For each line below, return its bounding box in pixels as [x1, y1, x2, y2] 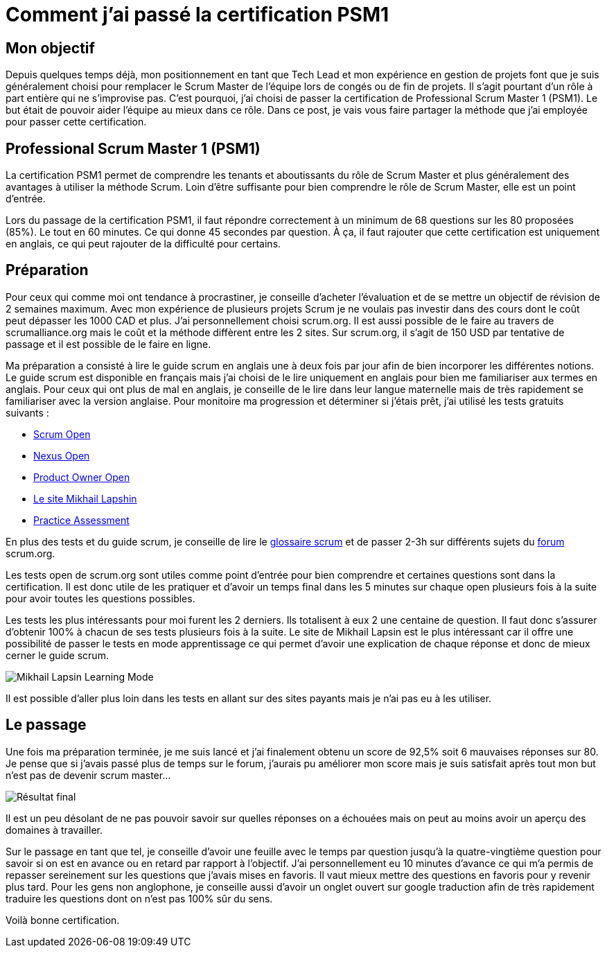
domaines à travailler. [6, 823, 103, 836]
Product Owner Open [33, 471, 130, 483]
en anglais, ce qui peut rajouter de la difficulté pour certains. [6, 238, 281, 250]
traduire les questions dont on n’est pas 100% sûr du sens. [6, 892, 273, 904]
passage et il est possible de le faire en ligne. [6, 338, 211, 350]
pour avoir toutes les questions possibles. [6, 592, 195, 604]
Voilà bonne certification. [6, 913, 120, 926]
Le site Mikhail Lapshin [33, 492, 137, 505]
